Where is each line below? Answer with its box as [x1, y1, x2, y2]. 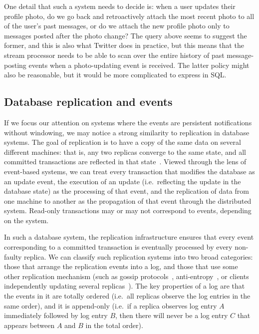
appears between [4, 320, 55, 330]
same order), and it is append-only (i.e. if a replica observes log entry [4, 300, 217, 311]
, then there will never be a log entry [115, 310, 228, 321]
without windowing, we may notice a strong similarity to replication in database [4, 127, 250, 137]
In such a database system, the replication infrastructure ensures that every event [4, 232, 254, 242]
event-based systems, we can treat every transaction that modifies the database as [4, 166, 255, 176]
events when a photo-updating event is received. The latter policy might [28, 59, 250, 70]
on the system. [4, 215, 49, 225]
